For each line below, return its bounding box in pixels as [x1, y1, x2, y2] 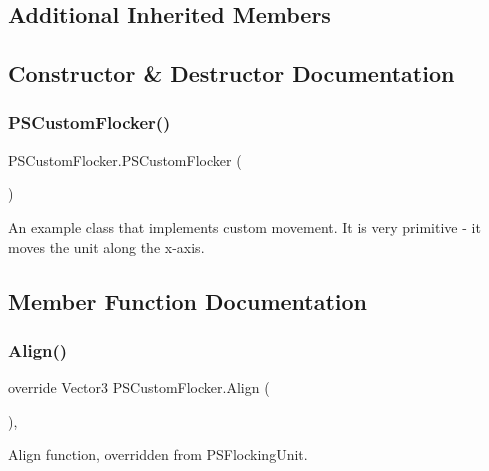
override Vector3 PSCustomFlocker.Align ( [8, 377, 270, 398]
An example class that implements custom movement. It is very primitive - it [8, 216, 481, 237]
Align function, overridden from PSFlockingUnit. [8, 444, 308, 465]
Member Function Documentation [8, 285, 368, 316]
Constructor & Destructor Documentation [8, 58, 455, 89]
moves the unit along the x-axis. [8, 236, 205, 257]
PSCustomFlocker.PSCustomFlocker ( [8, 149, 242, 170]
